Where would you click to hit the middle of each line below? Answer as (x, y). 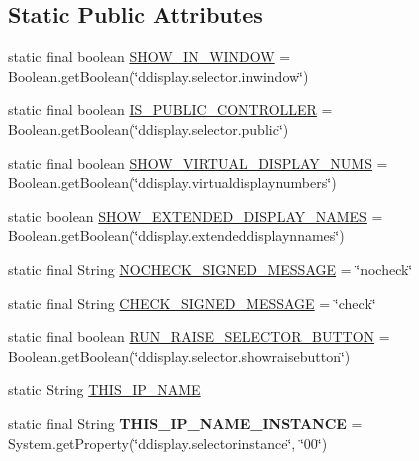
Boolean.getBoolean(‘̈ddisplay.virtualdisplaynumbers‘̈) (172, 182)
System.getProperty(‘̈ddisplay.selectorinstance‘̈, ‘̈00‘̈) (168, 442)
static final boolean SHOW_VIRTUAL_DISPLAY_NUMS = (198, 162)
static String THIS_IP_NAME (104, 389)
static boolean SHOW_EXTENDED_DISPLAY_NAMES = (195, 215)
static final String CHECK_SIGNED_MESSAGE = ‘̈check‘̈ (192, 302)
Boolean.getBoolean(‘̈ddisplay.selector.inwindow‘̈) (158, 75)
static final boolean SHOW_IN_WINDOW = (149, 56)
